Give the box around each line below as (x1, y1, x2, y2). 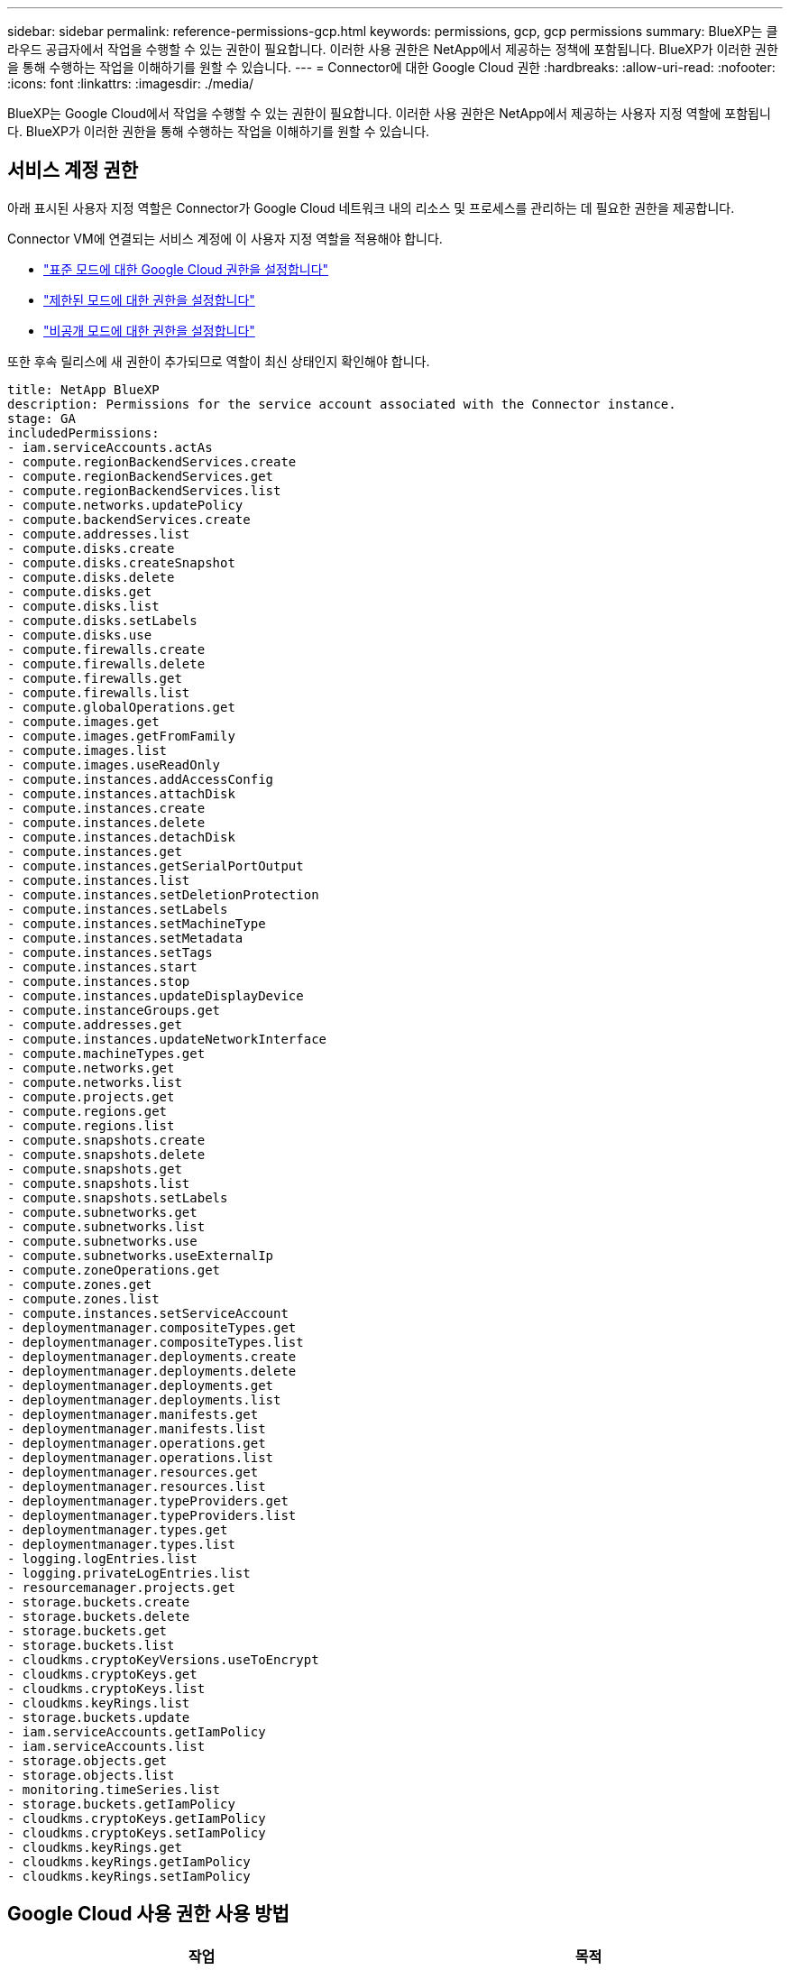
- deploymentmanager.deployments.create (7, 1349, 297, 1364)
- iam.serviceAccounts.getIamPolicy (7, 1724, 266, 1739)
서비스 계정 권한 (7, 159, 139, 182)
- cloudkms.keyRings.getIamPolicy (7, 1854, 251, 1869)
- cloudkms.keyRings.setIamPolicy (7, 1868, 251, 1883)
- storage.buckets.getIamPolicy (7, 1796, 235, 1811)
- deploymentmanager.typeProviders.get (7, 1493, 289, 1508)
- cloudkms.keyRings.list (7, 1695, 190, 1710)
